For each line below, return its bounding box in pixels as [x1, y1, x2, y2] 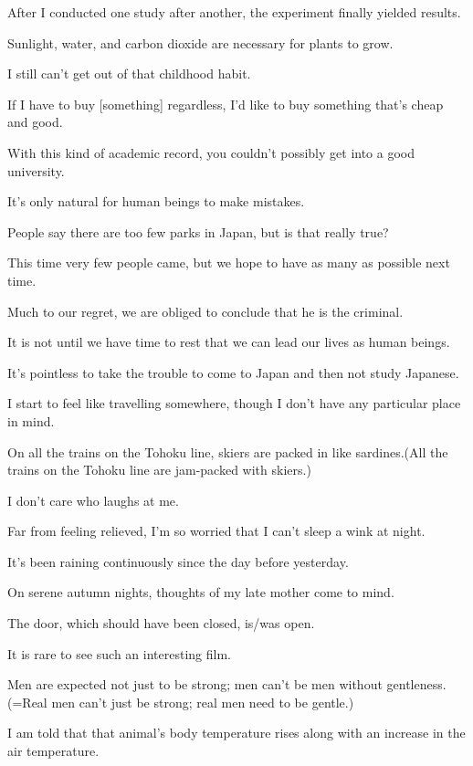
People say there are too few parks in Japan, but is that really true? [7, 222, 389, 241]
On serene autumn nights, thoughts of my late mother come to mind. [7, 582, 394, 602]
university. [7, 161, 65, 180]
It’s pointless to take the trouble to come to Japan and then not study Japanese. [7, 362, 459, 382]
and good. [7, 112, 63, 131]
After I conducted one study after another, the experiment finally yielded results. [7, 3, 461, 21]
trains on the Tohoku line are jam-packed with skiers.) [7, 460, 311, 479]
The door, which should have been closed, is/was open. [7, 614, 315, 633]
